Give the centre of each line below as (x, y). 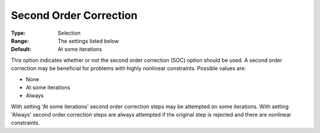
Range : (20, 41)
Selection (69, 33)
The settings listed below (88, 41)
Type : (18, 33)
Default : (21, 49)
